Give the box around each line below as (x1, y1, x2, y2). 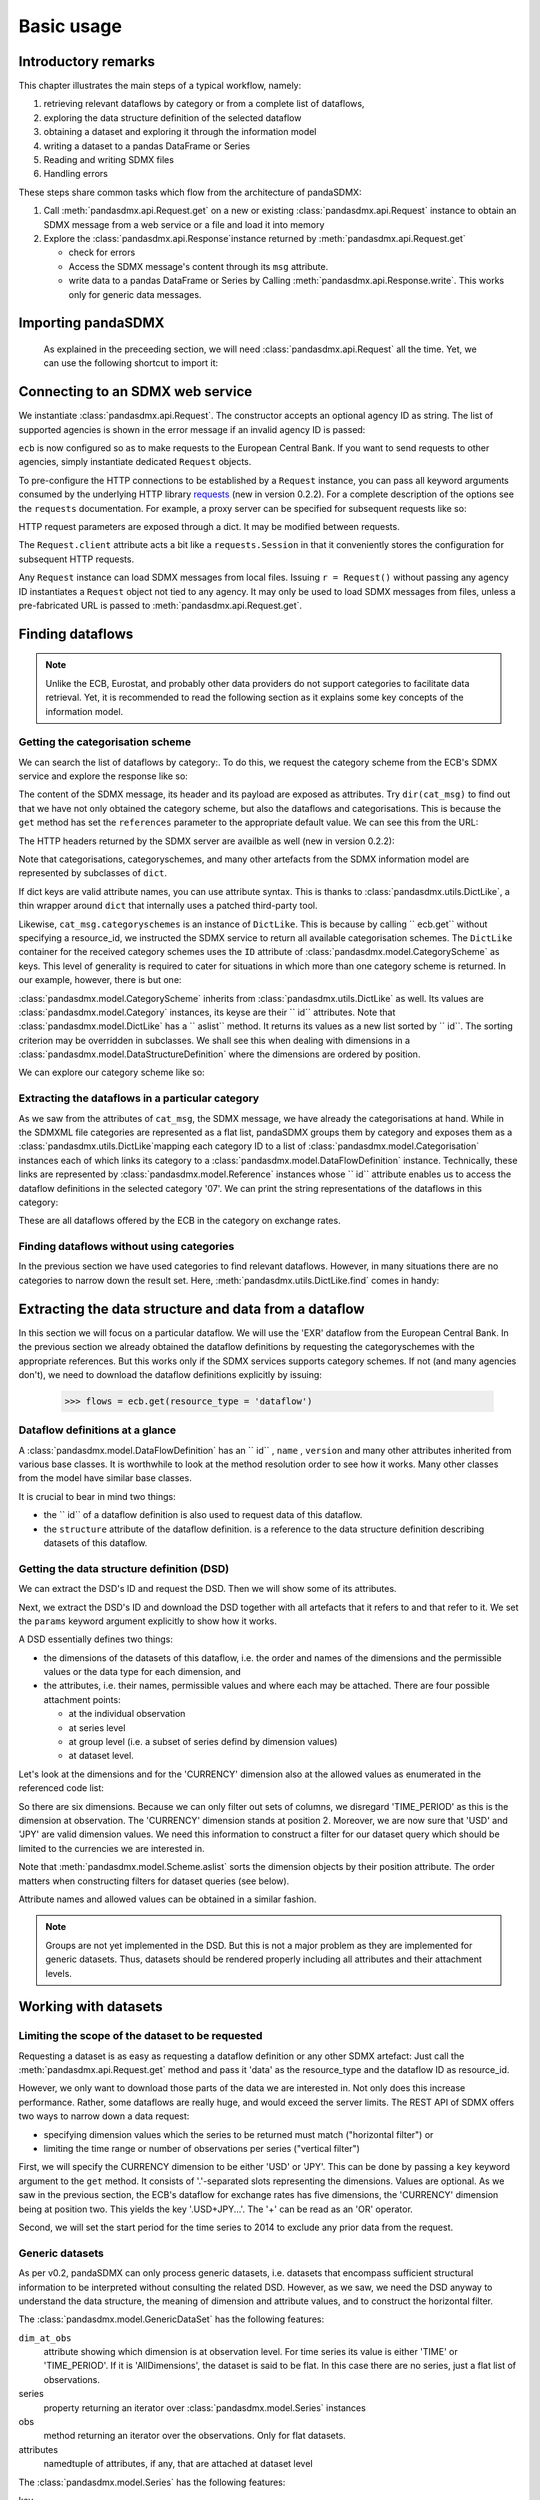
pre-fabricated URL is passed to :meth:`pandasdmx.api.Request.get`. (18, 599, 303, 611)
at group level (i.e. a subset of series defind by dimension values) (68, 1736, 338, 1748)
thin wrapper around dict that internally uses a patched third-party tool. (18, 900, 318, 912)
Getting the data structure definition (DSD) (18, 1561, 230, 1575)
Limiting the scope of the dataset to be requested (18, 2029, 263, 2043)
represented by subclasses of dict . (18, 867, 168, 879)
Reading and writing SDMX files (43, 154, 175, 166)
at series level (68, 1721, 126, 1734)
